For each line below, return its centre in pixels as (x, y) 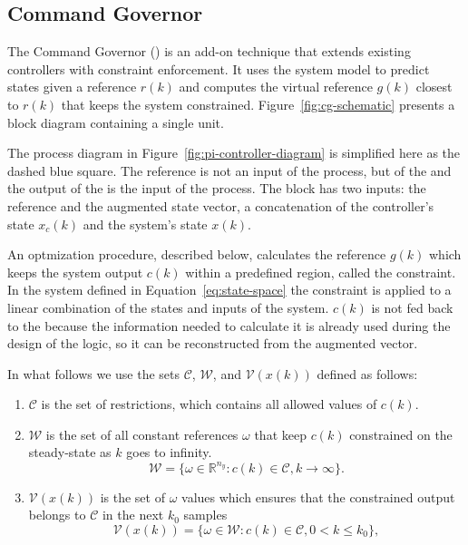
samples (205, 515)
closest (434, 87)
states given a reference (72, 87)
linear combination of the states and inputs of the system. (168, 307)
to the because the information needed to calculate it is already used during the (229, 325)
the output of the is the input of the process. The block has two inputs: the (217, 188)
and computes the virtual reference (276, 87)
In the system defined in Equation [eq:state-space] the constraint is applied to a (229, 290)
